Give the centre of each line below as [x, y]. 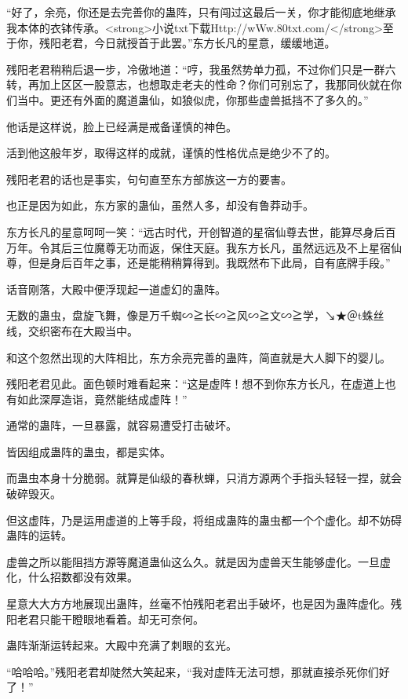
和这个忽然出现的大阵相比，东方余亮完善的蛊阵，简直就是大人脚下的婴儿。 [199, 357]
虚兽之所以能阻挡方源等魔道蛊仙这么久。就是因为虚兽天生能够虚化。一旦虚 [199, 561]
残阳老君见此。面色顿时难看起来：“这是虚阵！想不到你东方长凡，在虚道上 [196, 384]
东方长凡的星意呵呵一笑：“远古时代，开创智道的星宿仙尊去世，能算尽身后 [196, 231]
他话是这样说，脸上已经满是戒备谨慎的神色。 [122, 126]
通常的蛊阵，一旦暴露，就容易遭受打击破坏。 [122, 425]
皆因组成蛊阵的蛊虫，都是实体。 [89, 451]
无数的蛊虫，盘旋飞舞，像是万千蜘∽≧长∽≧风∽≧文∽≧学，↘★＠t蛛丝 [195, 315]
